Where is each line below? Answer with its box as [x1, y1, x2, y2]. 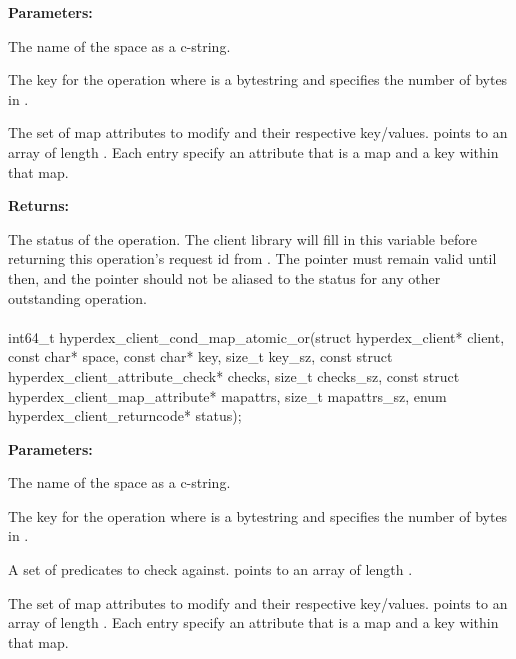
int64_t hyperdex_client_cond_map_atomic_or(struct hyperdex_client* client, [8, 326, 505, 347]
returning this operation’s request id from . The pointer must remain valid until [8, 248, 497, 269]
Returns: [8, 195, 70, 216]
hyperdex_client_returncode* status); [8, 405, 242, 426]
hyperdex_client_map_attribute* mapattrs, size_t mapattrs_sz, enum [8, 385, 447, 406]
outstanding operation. [8, 287, 147, 308]
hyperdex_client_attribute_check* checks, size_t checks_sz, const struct [8, 365, 460, 386]
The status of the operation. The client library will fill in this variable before [8, 228, 478, 249]
